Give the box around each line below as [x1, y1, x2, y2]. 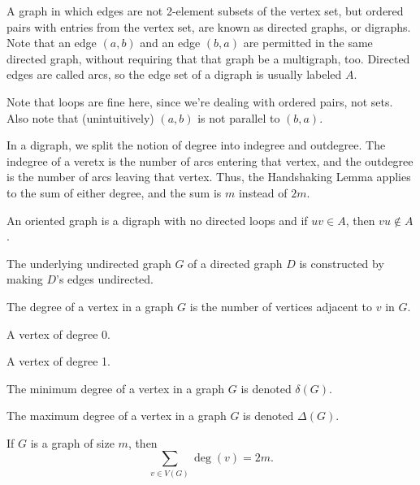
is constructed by [299, 254, 384, 271]
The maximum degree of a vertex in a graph [6, 407, 227, 424]
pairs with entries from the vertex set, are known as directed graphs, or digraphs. [6, 18, 411, 35]
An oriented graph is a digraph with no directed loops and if [6, 211, 308, 228]
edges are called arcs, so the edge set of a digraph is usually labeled [6, 66, 342, 83]
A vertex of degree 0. [6, 325, 111, 342]
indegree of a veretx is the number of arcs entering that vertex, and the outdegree [6, 152, 414, 169]
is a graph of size [30, 434, 115, 451]
